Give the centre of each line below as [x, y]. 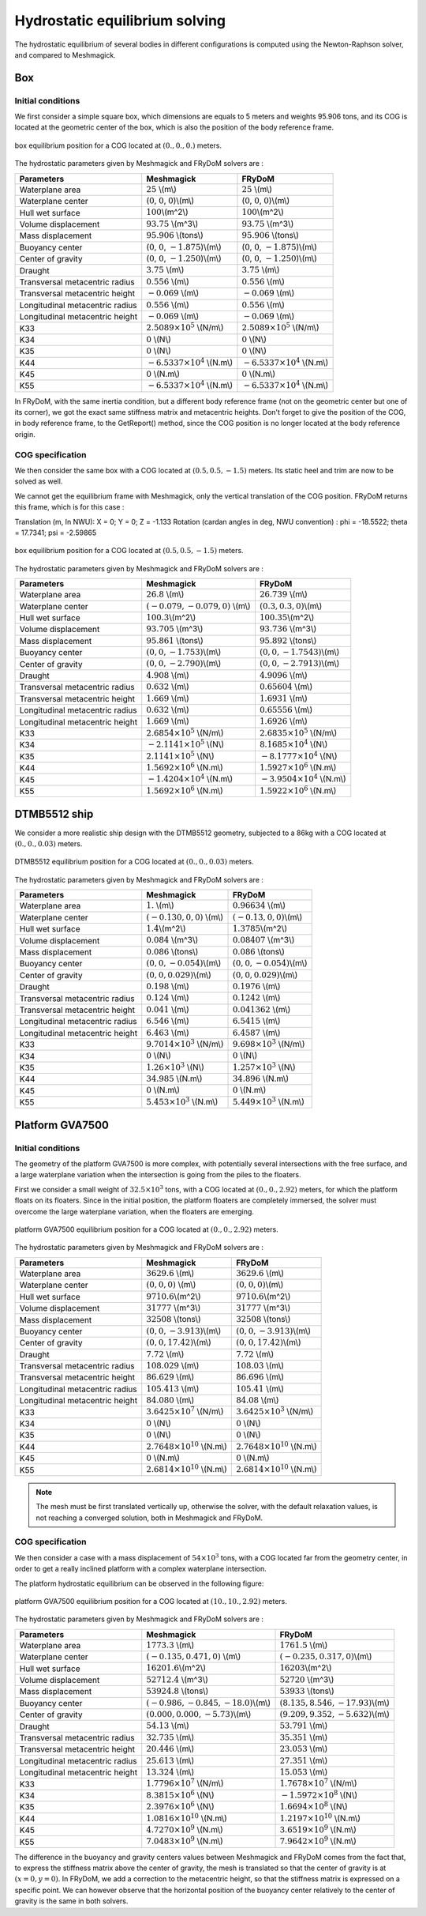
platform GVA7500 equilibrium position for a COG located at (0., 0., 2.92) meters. [147, 1229]
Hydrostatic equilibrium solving [120, 21]
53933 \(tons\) [307, 1691]
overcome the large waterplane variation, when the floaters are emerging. [134, 1211]
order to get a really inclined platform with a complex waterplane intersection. [141, 1569]
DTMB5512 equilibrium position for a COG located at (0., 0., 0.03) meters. [134, 862]
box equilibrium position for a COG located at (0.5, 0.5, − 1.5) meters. [129, 551]
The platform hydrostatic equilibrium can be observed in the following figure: [139, 1583]
